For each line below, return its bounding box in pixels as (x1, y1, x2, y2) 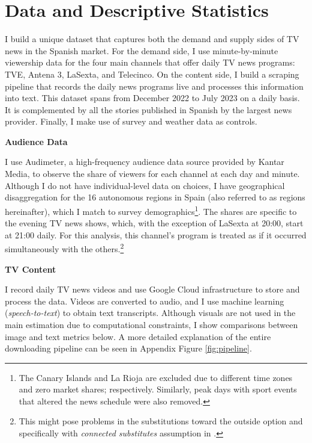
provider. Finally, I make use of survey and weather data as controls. (5, 115, 257, 128)
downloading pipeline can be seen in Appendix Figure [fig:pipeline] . (5, 342, 252, 355)
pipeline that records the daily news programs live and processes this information (5, 79, 304, 92)
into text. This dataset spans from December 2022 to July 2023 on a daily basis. (5, 91, 300, 104)
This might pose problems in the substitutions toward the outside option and (19, 415, 303, 427)
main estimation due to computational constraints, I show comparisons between (5, 318, 298, 330)
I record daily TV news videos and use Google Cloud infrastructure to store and (5, 283, 300, 296)
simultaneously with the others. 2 (5, 241, 124, 255)
